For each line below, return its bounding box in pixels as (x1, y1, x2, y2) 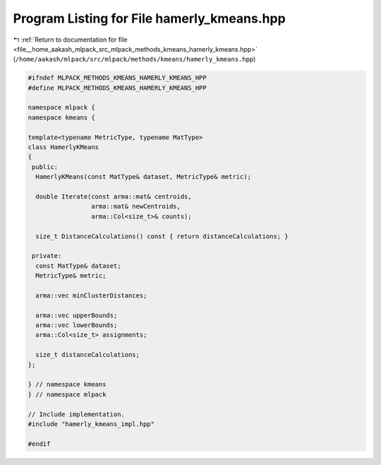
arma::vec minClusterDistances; (35, 291, 147, 300)
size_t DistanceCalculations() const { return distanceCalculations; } (35, 232, 289, 240)
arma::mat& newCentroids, (90, 202, 181, 211)
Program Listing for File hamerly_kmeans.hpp (13, 11, 286, 26)
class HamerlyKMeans (28, 143, 99, 151)
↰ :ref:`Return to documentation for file (13, 35, 128, 44)
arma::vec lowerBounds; (35, 322, 118, 329)
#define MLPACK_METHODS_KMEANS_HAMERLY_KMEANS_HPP (28, 83, 207, 92)
